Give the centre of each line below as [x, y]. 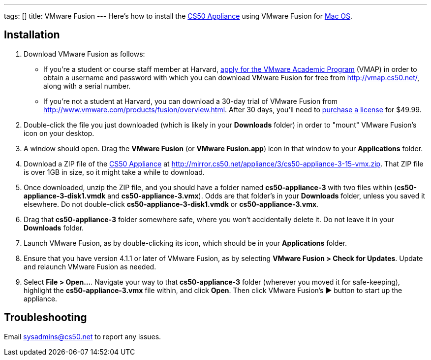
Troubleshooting [46, 318]
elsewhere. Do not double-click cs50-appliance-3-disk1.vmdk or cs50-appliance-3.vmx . [171, 204]
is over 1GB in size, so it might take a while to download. [114, 172]
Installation [32, 35]
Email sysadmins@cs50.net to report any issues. [83, 336]
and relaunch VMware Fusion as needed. [90, 266]
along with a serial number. [87, 86]
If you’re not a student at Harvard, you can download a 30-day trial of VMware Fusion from [191, 101]
